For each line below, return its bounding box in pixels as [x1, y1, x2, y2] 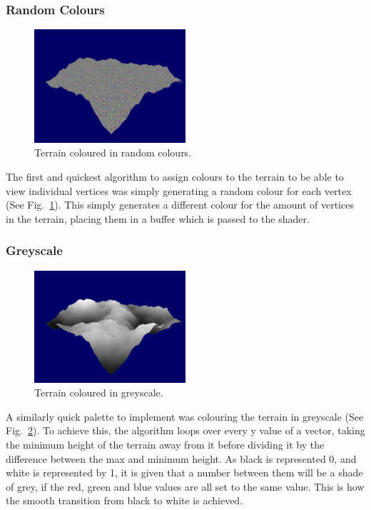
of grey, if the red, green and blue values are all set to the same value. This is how [6, 479, 365, 494]
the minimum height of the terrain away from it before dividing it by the [6, 436, 325, 451]
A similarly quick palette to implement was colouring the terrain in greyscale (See [6, 409, 364, 424]
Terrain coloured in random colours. [34, 145, 192, 160]
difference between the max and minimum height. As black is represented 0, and [6, 451, 357, 466]
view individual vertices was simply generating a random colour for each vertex [6, 183, 352, 198]
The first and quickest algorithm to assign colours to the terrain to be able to [6, 169, 344, 184]
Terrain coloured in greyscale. [34, 385, 163, 400]
